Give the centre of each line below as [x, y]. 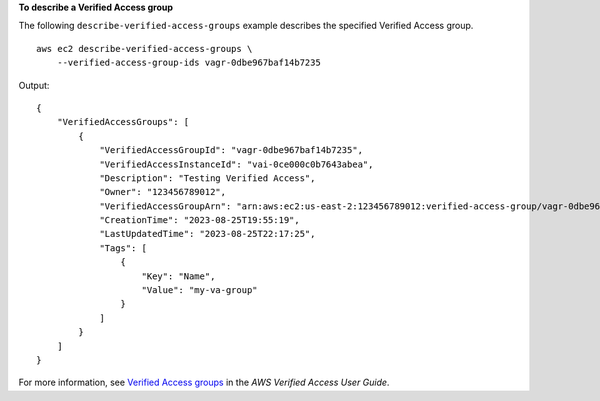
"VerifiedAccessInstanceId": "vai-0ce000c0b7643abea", [236, 164]
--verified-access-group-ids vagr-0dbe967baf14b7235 [189, 63]
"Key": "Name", [178, 276]
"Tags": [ [123, 248]
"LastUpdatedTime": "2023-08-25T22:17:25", [207, 234]
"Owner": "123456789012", [163, 192]
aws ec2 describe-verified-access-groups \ [144, 48]
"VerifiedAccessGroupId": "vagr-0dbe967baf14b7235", [231, 150]
